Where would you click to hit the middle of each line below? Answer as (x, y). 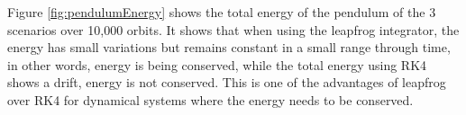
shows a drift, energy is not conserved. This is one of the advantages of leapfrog (227, 82)
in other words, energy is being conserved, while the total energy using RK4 (217, 64)
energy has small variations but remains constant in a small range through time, (229, 47)
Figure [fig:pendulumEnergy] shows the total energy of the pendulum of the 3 (222, 12)
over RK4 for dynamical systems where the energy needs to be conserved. (210, 99)
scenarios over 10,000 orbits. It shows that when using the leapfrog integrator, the (233, 29)
